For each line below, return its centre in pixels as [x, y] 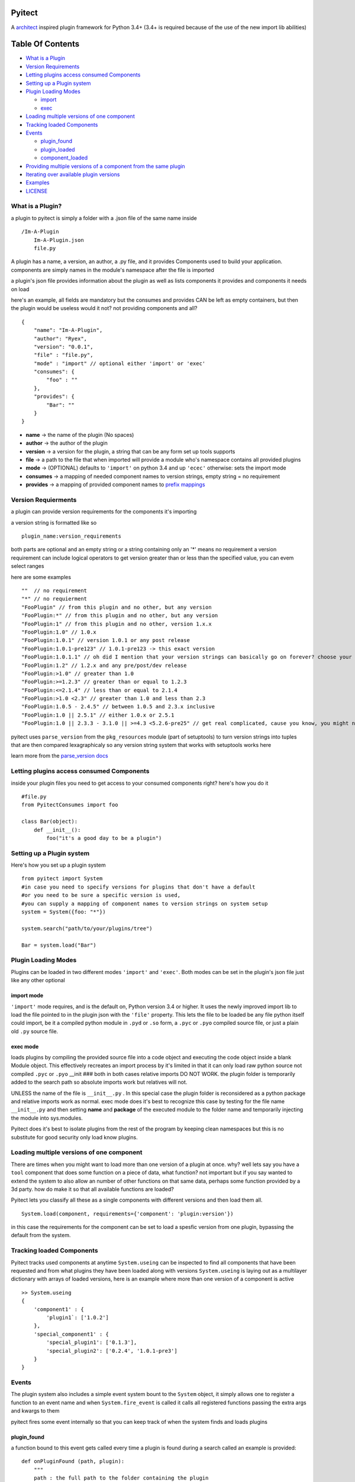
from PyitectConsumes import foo [70, 805]
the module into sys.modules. [47, 1118]
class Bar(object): [50, 822]
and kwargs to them [35, 1411]
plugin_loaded [58, 149]
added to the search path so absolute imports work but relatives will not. [99, 1082]
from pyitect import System [62, 879]
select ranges [28, 566]
